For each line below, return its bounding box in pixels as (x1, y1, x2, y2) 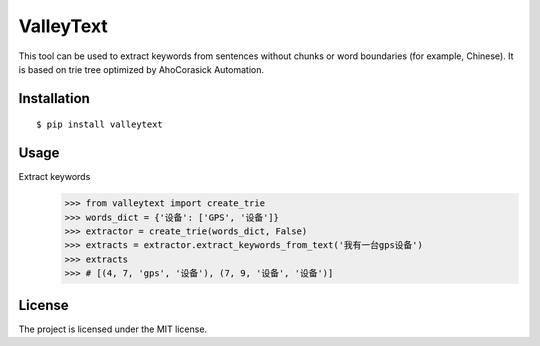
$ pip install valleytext (36, 119, 164, 130)
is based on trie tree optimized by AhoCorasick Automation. (18, 63, 265, 75)
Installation (18, 90, 90, 107)
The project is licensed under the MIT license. (18, 323, 208, 335)
